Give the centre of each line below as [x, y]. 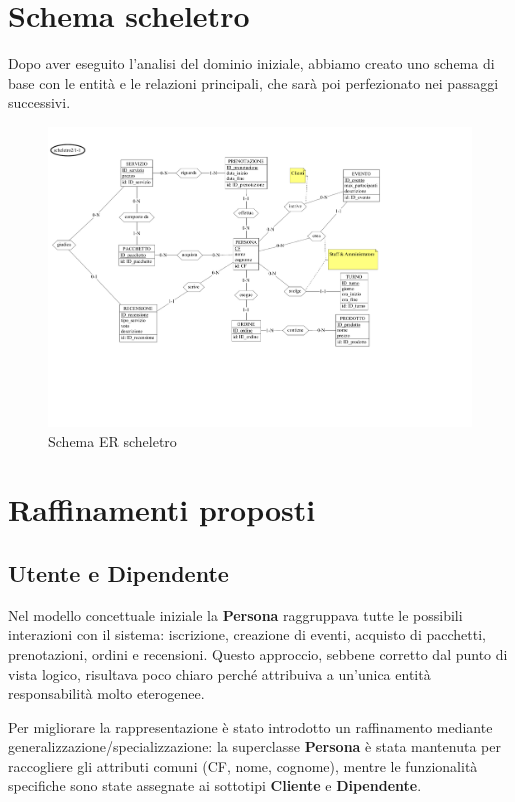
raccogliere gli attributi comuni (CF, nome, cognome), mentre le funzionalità [243, 765]
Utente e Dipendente [118, 572]
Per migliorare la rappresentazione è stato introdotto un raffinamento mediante [250, 726]
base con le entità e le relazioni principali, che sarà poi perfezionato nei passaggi [253, 82]
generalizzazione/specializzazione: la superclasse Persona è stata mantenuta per [254, 746]
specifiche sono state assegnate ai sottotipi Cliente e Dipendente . [215, 785]
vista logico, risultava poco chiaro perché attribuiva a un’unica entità [219, 673]
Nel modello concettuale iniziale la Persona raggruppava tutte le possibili [235, 614]
